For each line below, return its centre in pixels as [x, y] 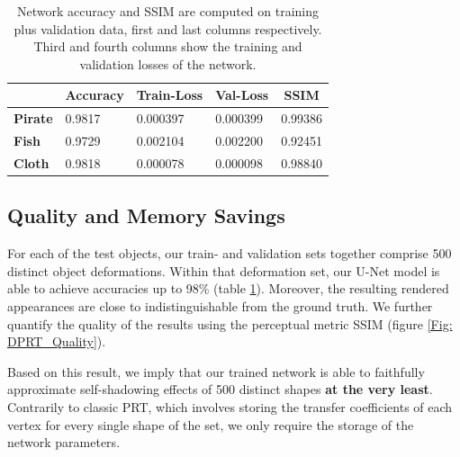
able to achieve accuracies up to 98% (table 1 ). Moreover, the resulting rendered [228, 288]
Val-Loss [242, 95]
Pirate [33, 118]
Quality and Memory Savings [146, 215]
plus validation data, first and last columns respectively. [168, 28]
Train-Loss [170, 95]
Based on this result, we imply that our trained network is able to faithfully [216, 371]
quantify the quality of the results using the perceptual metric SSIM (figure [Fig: [230, 323]
